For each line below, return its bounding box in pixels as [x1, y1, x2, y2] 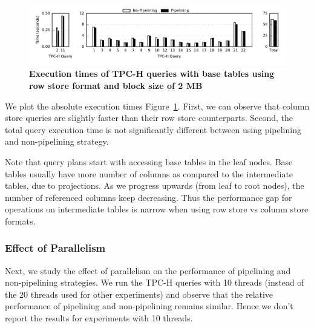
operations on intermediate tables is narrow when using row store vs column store [5, 203, 309, 215]
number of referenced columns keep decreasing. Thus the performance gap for [5, 191, 292, 203]
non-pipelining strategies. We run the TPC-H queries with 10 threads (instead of [5, 276, 304, 289]
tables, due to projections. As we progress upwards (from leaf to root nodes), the [5, 179, 304, 192]
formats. [5, 214, 36, 227]
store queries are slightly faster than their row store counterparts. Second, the [5, 111, 293, 124]
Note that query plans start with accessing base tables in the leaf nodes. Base [5, 155, 293, 168]
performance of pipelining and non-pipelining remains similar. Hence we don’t [5, 300, 293, 312]
